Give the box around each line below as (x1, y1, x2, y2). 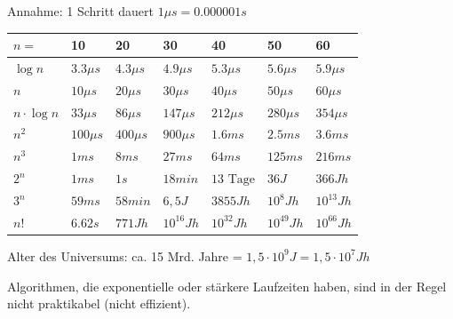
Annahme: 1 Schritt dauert (7, 2, 154, 20)
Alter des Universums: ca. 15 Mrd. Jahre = (7, 246, 242, 265)
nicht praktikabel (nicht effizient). (7, 294, 191, 313)
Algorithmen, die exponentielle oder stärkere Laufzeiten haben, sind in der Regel (7, 276, 447, 295)
